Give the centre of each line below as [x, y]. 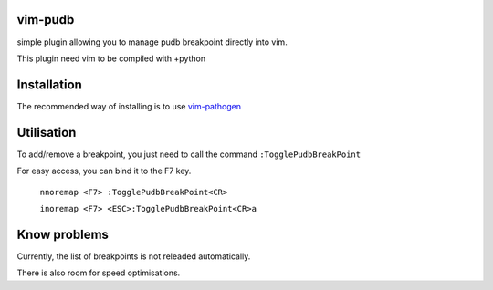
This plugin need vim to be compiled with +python [111, 58]
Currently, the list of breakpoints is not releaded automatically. [134, 256]
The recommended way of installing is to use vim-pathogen [129, 106]
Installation [49, 84]
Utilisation [47, 132]
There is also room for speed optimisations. [99, 273]
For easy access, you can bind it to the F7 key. [104, 171]
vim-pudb [46, 20]
